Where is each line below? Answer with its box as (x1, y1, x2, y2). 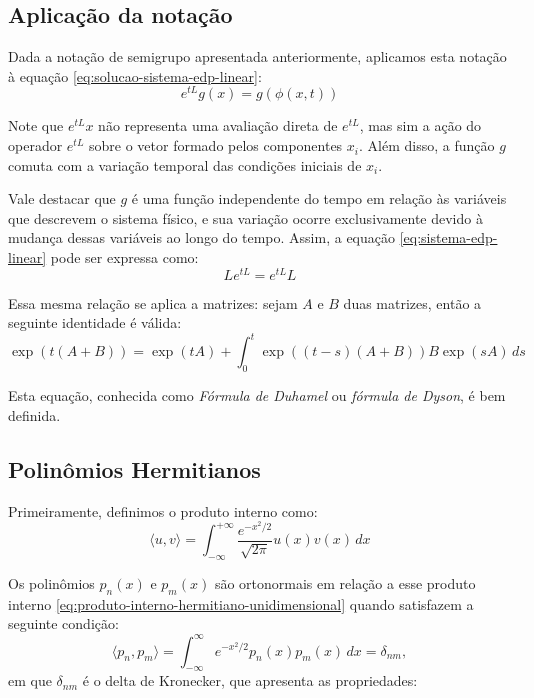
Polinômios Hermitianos (8, 453, 261, 484)
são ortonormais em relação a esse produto (214, 573, 476, 594)
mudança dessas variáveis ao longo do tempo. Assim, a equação (8, 227, 396, 248)
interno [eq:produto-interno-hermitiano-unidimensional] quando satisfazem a (8, 593, 474, 614)
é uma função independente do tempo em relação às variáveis (131, 188, 507, 209)
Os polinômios (8, 573, 95, 594)
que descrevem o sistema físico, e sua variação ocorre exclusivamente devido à (8, 207, 483, 228)
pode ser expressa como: (50, 247, 199, 268)
